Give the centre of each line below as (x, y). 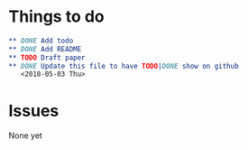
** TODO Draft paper (47, 57)
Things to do (56, 17)
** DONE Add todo (41, 41)
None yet (25, 136)
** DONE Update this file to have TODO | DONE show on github (124, 66)
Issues (34, 111)
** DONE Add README (45, 49)
